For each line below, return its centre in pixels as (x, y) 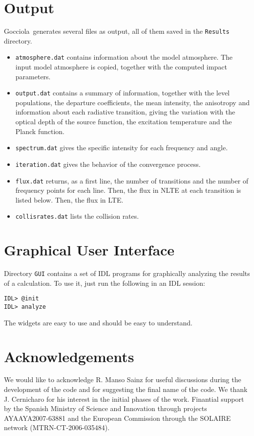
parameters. (33, 76)
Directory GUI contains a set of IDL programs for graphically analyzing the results (127, 273)
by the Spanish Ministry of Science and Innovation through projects (106, 408)
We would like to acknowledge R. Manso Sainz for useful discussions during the (123, 379)
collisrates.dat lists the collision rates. (77, 216)
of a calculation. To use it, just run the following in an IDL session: (105, 283)
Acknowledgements (69, 356)
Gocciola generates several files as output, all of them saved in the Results (117, 31)
